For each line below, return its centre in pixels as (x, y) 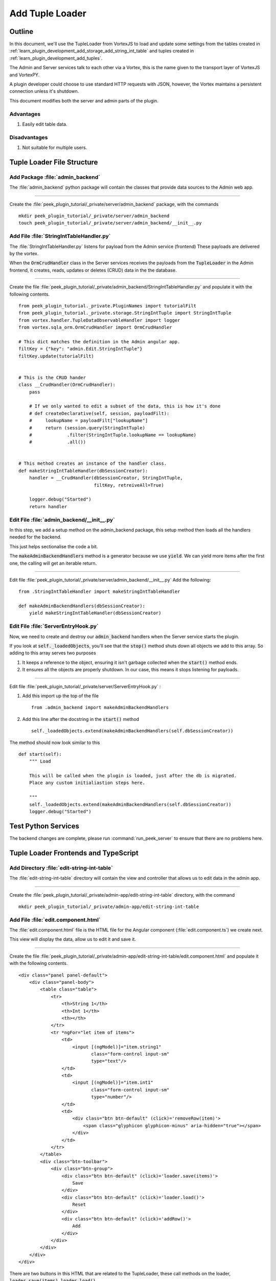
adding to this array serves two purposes (53, 653)
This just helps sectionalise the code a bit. (54, 546)
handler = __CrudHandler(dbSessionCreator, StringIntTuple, (106, 478)
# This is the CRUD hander (52, 377)
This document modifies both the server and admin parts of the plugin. (84, 100)
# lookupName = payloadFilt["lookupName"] (88, 421)
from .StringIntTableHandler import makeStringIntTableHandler (99, 592)
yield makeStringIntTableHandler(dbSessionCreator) (95, 613)
